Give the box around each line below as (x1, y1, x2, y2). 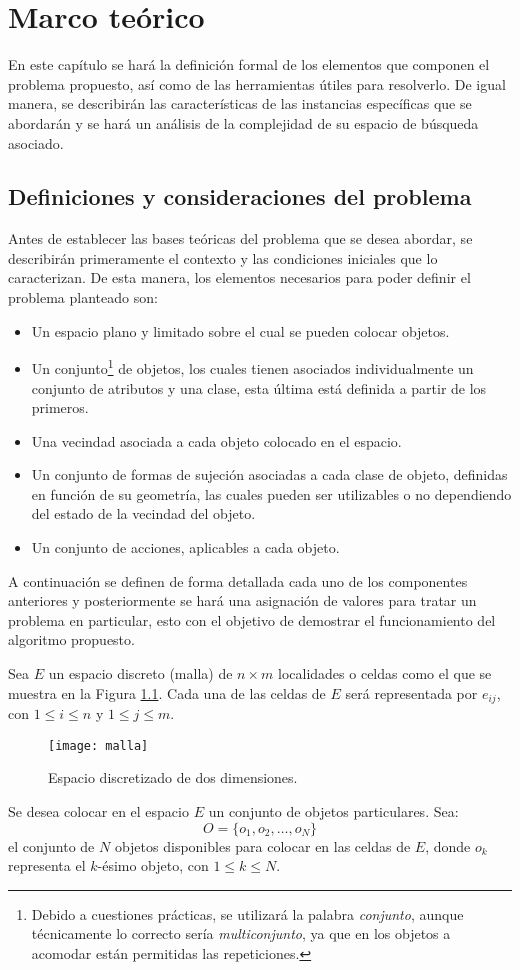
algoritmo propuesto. (8, 629, 135, 650)
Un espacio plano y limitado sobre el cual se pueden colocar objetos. (31, 320, 450, 341)
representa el (8, 855, 86, 876)
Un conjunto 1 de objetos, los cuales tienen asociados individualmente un (31, 355, 474, 378)
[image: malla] (48, 738, 149, 753)
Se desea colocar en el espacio (8, 800, 189, 821)
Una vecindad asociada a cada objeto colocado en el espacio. (31, 430, 402, 451)
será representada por (345, 682, 478, 703)
